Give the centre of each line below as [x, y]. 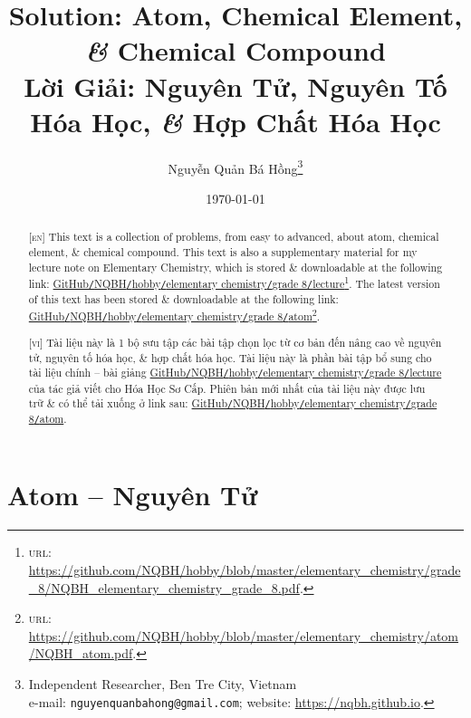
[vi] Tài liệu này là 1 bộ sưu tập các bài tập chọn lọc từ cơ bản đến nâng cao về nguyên [235, 343]
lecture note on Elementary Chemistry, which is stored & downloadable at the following [235, 267]
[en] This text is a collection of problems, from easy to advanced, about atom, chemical [234, 237]
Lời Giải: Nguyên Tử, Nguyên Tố [235, 86]
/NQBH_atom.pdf [81, 653]
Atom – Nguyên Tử [133, 495]
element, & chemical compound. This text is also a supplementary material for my [223, 251]
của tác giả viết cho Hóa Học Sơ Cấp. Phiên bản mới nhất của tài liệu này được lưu [227, 388]
